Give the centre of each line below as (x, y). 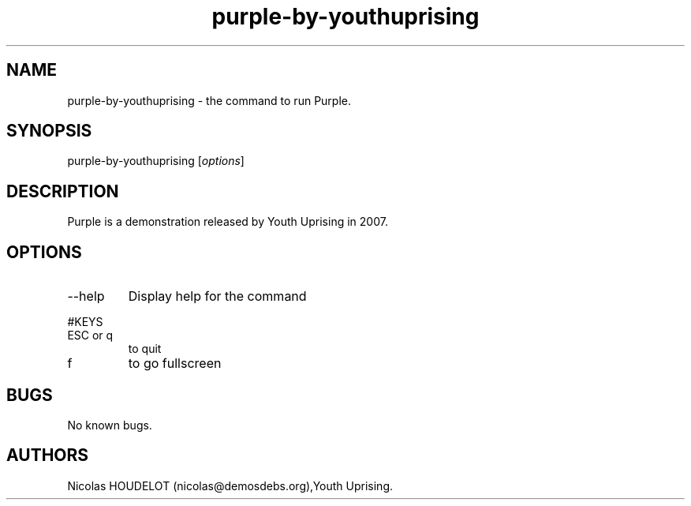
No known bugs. (110, 425)
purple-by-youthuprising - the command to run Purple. (209, 100)
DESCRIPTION (63, 191)
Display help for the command (217, 296)
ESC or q (90, 335)
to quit (145, 349)
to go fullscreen (175, 364)
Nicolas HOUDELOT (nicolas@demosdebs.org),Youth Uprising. (230, 485)
